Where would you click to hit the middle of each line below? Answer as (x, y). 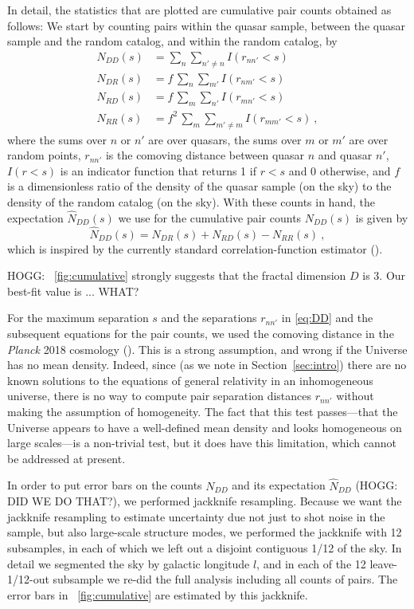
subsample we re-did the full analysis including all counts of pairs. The (225, 579)
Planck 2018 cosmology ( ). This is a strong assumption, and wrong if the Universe (207, 349)
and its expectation (279, 485)
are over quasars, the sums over (225, 139)
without (355, 396)
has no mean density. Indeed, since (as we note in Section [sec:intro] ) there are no (207, 365)
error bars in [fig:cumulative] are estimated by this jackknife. (158, 594)
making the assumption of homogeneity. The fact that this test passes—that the (203, 411)
